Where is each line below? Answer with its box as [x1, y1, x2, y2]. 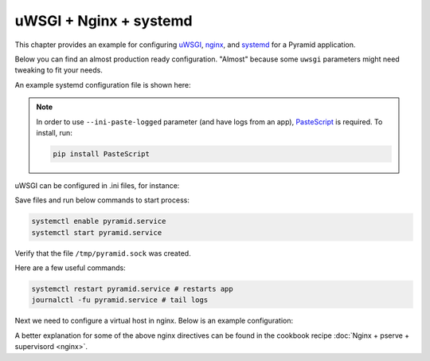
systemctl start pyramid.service [31, 228, 162, 237]
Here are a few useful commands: [14, 263, 127, 273]
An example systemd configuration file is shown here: [14, 80, 191, 89]
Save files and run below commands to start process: [14, 195, 190, 205]
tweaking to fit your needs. [14, 65, 103, 75]
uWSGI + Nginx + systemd [14, 12, 193, 29]
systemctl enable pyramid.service [31, 217, 166, 226]
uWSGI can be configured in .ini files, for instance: [14, 180, 180, 190]
